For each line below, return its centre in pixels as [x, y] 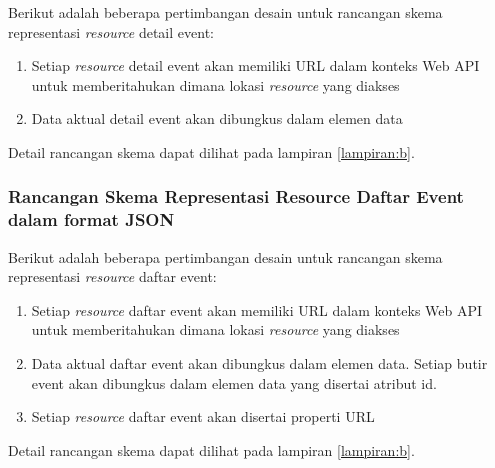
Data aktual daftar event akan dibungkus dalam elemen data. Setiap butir [259, 363]
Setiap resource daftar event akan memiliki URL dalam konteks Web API [257, 309]
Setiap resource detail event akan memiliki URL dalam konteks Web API [255, 65]
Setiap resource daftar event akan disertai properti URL [203, 416]
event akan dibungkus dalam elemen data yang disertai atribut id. [234, 382]
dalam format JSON [91, 219]
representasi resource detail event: [111, 31]
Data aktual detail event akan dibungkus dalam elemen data [217, 118]
